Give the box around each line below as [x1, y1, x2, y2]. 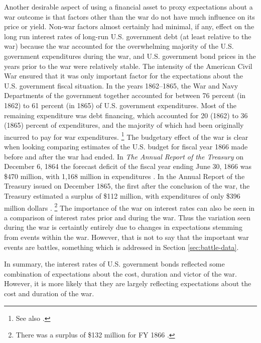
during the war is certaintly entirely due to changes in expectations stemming [4, 222, 242, 232]
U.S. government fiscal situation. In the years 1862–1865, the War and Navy [4, 80, 238, 91]
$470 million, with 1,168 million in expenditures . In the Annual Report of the [4, 170, 245, 181]
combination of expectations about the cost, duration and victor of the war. [4, 268, 237, 279]
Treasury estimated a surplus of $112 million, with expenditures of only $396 [4, 190, 240, 201]
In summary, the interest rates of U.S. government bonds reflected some [4, 259, 225, 269]
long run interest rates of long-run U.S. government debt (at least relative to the [4, 31, 251, 41]
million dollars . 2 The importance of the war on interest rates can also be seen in [4, 201, 255, 213]
